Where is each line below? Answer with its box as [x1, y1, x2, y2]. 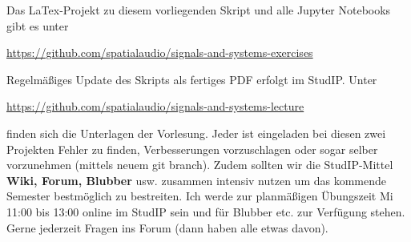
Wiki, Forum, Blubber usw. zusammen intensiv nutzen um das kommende [6, 171, 387, 188]
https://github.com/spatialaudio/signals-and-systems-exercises [6, 44, 313, 61]
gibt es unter [6, 17, 69, 34]
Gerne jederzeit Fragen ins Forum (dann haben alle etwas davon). [6, 219, 328, 236]
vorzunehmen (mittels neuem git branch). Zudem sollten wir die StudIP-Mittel [6, 156, 393, 173]
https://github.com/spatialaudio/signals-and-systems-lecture [6, 98, 304, 115]
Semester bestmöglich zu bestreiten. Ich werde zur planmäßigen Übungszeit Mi [6, 188, 393, 204]
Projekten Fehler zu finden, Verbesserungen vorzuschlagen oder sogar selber [6, 140, 378, 157]
